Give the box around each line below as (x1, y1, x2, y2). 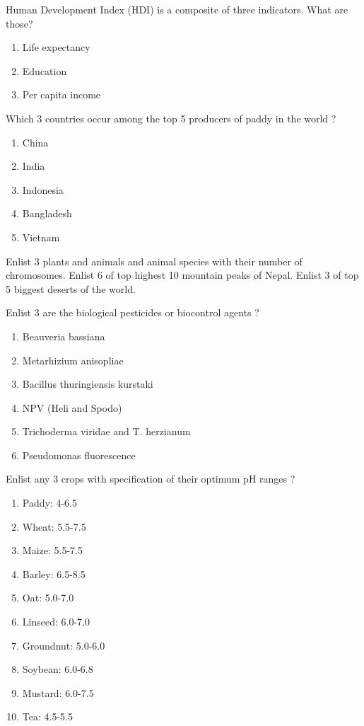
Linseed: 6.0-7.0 (22, 614, 90, 629)
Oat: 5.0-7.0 (22, 590, 74, 605)
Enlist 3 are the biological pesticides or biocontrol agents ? (6, 305, 259, 320)
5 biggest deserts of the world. (6, 281, 136, 296)
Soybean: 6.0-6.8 (22, 662, 93, 676)
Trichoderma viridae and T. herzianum (22, 424, 191, 439)
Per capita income (22, 87, 101, 102)
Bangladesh (22, 206, 72, 221)
